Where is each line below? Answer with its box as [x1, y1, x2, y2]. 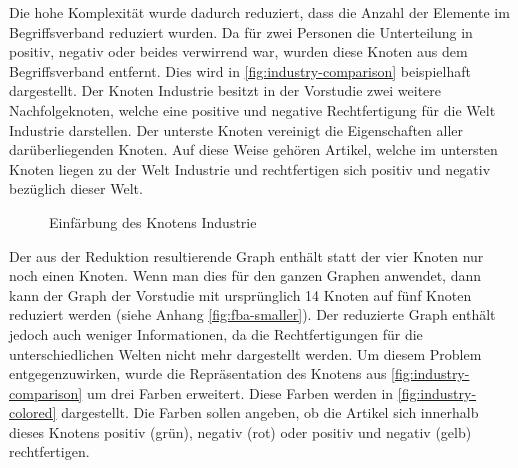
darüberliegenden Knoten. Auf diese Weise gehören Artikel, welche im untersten [9, 139, 498, 160]
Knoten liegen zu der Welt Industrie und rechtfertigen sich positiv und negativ [9, 158, 491, 179]
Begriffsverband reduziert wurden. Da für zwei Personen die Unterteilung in [9, 21, 473, 42]
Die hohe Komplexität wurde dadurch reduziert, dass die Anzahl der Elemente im [9, 2, 510, 22]
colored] [9, 402, 57, 423]
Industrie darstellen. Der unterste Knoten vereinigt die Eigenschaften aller [9, 119, 464, 140]
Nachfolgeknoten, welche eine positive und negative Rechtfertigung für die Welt [9, 99, 496, 120]
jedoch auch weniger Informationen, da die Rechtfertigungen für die [9, 323, 423, 344]
